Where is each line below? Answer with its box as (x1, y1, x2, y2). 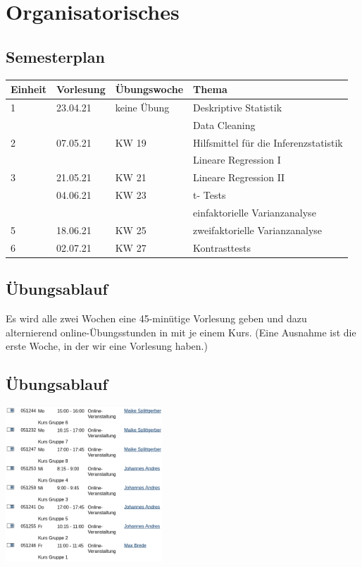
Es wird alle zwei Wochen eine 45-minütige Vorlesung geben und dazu (6, 310, 307, 325)
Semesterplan (6, 45, 105, 67)
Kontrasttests (193, 240, 251, 255)
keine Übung (115, 99, 170, 114)
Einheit (11, 82, 47, 97)
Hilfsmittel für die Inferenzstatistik (193, 135, 343, 150)
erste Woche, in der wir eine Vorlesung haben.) (6, 339, 208, 353)
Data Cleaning (193, 117, 256, 132)
